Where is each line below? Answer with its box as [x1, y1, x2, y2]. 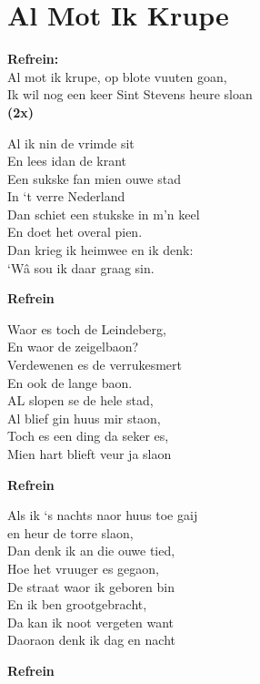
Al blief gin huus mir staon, [7, 408, 161, 427]
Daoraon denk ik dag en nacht [7, 630, 175, 649]
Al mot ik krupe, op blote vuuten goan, [7, 66, 227, 86]
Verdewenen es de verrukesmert [7, 355, 182, 374]
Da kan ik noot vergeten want [7, 612, 175, 631]
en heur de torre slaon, [7, 523, 134, 542]
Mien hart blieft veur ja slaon [7, 444, 172, 463]
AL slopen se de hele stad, [7, 391, 154, 410]
